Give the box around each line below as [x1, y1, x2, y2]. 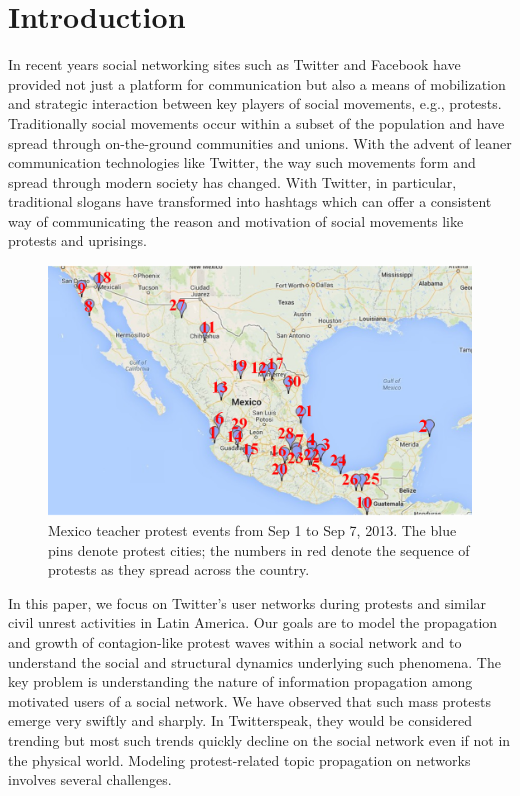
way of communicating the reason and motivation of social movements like [8, 210, 464, 231]
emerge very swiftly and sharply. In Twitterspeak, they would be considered [8, 710, 473, 731]
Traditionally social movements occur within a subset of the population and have [8, 112, 505, 133]
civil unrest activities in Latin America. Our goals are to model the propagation [8, 612, 498, 633]
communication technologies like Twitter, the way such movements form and [8, 152, 476, 173]
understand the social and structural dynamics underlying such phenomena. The [8, 651, 501, 672]
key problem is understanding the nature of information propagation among [8, 671, 473, 692]
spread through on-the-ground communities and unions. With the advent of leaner [8, 132, 512, 153]
